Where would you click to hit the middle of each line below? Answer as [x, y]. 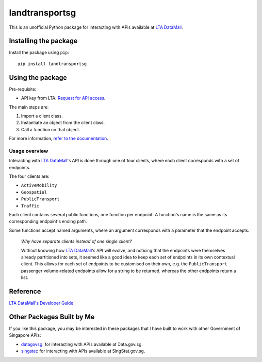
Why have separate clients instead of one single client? [76, 241]
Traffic [30, 206]
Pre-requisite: [23, 89]
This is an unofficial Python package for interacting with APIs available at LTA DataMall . [96, 27]
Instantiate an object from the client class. [63, 123]
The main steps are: [29, 107]
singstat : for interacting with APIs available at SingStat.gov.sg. [83, 351]
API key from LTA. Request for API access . [63, 98]
